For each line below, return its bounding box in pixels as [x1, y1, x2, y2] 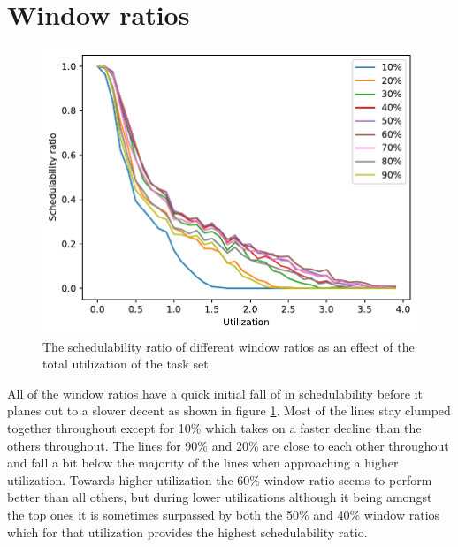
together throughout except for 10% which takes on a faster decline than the [7, 418, 422, 437]
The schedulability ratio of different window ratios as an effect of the [42, 337, 415, 355]
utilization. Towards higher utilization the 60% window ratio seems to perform [7, 470, 432, 489]
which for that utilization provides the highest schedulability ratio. [7, 522, 368, 541]
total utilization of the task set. [42, 354, 212, 373]
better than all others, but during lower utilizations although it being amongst [7, 488, 432, 506]
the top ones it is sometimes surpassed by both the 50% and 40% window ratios [7, 505, 440, 523]
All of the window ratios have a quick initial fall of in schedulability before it [7, 384, 424, 402]
